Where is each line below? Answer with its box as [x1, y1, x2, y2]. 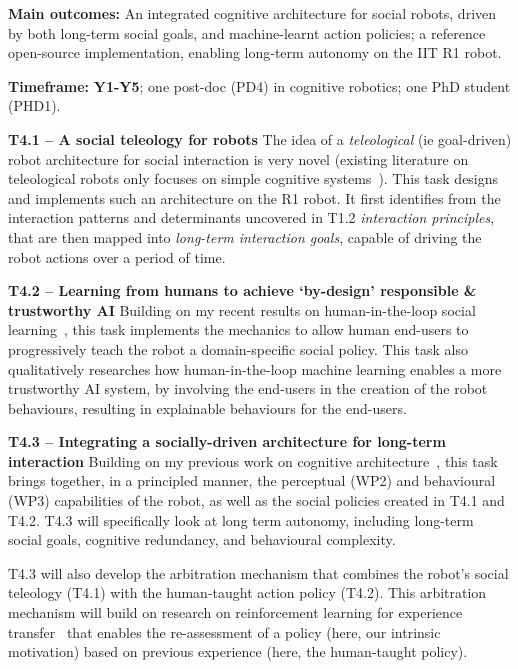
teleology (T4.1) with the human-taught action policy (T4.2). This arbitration [8, 582, 487, 603]
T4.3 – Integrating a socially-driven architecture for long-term [8, 431, 446, 452]
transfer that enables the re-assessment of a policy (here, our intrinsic [8, 621, 441, 642]
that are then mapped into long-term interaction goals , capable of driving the [8, 226, 482, 247]
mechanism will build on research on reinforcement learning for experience [8, 602, 463, 623]
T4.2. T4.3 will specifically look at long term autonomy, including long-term [8, 509, 474, 530]
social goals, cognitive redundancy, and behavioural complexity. [8, 529, 396, 550]
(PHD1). [8, 95, 61, 116]
